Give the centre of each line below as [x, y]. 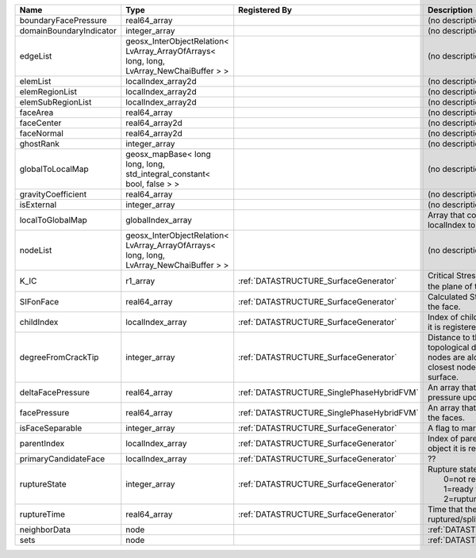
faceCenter [40, 123]
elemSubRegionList [56, 102]
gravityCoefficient [53, 194]
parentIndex [42, 444]
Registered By [265, 10]
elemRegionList [48, 92]
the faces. [446, 418]
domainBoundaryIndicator [68, 31]
